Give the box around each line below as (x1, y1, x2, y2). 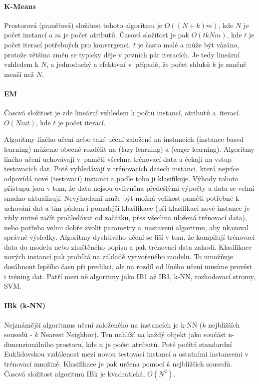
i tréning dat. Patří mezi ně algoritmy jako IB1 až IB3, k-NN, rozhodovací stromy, (4, 271, 256, 281)
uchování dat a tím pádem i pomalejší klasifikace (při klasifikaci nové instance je (4, 202, 250, 213)
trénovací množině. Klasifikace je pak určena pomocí (4, 359, 164, 369)
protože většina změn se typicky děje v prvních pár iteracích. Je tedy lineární (4, 49, 240, 59)
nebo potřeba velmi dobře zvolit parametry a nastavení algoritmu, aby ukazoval (4, 222, 249, 232)
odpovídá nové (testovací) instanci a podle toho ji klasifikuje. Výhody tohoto (4, 173, 239, 183)
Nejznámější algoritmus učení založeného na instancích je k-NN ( (4, 319, 203, 330)
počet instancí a (4, 29, 53, 40)
